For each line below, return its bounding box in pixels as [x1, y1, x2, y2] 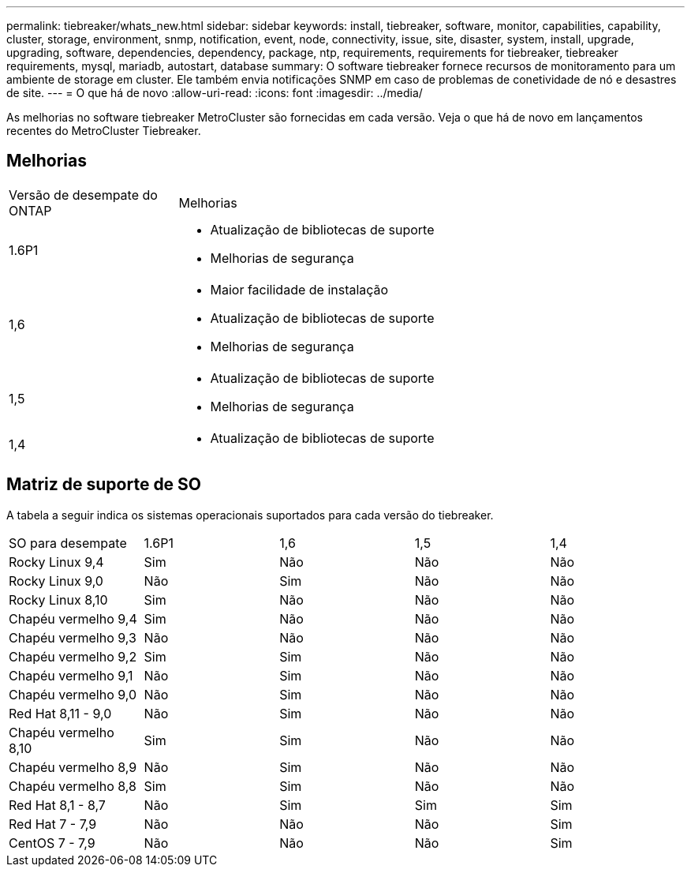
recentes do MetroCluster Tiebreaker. [6, 124, 201, 137]
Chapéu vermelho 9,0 [9, 686, 137, 703]
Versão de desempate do [9, 186, 158, 203]
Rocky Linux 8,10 [9, 591, 108, 608]
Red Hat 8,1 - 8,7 [9, 796, 106, 813]
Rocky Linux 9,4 [9, 553, 104, 570]
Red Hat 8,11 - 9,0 [9, 705, 112, 721]
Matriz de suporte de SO [6, 474, 202, 495]
